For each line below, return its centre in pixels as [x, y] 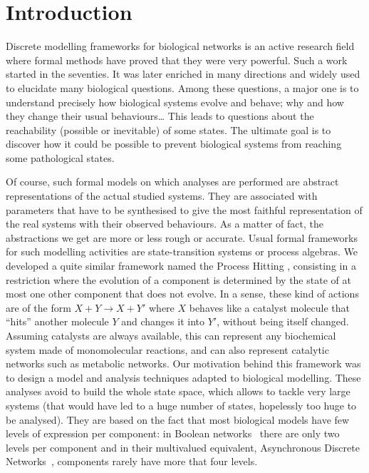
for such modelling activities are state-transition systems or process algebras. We [182, 251]
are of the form [38, 307]
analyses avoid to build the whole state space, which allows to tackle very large [178, 391]
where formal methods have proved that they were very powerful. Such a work [177, 60]
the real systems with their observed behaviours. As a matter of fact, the [165, 224]
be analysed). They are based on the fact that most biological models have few [178, 419]
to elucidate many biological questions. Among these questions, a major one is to [182, 87]
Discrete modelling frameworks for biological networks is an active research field [180, 46]
